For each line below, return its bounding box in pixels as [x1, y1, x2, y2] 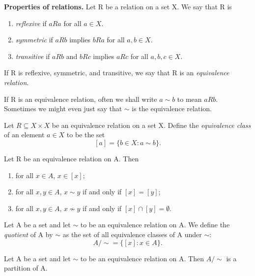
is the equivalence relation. [132, 103, 212, 114]
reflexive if [15, 18, 47, 28]
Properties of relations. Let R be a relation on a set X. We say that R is [4, 1, 232, 11]
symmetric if [15, 34, 53, 45]
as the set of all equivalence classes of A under [62, 229, 202, 239]
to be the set [66, 129, 105, 140]
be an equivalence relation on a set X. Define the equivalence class [52, 120, 251, 130]
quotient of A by [4, 229, 53, 239]
